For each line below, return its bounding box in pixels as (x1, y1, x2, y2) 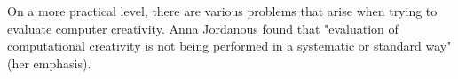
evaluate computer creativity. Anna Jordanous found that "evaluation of (7, 19, 399, 37)
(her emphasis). (7, 53, 91, 72)
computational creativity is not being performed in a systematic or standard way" (7, 36, 452, 55)
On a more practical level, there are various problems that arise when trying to (7, 2, 438, 20)
